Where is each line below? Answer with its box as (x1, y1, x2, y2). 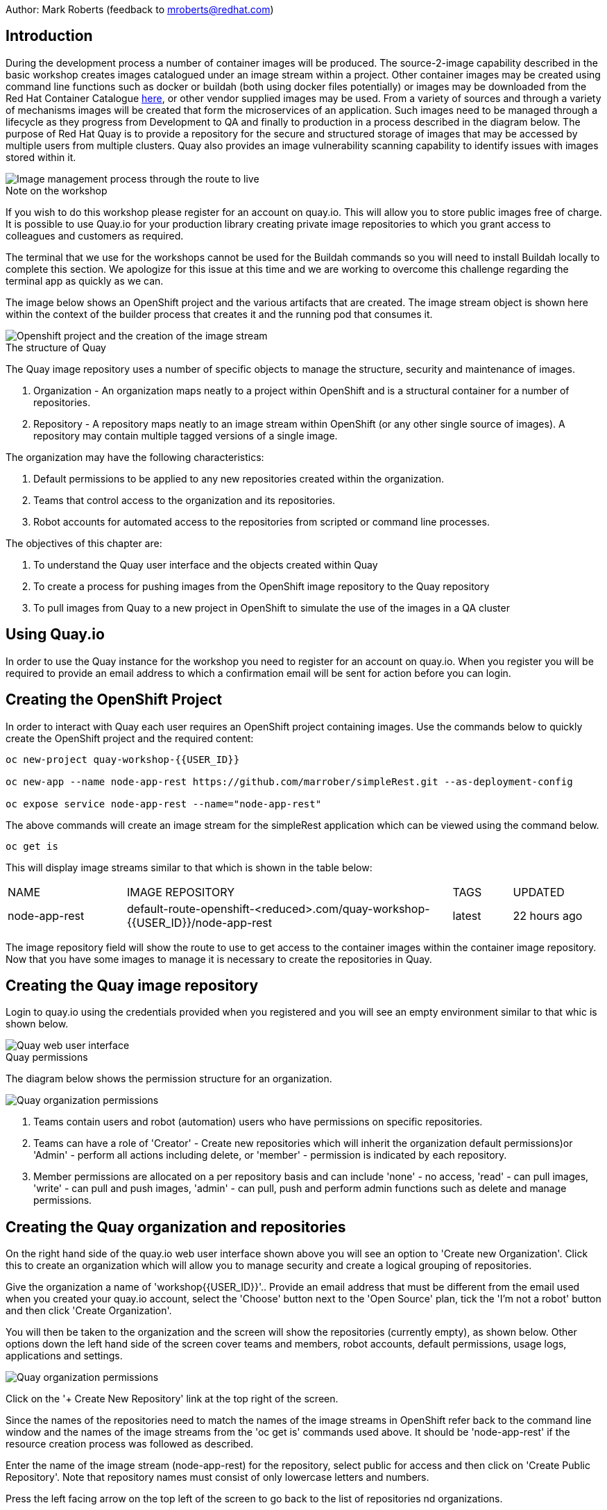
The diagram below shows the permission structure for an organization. (6, 1073, 332, 1085)
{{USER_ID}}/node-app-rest (127, 915, 273, 930)
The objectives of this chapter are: (6, 537, 162, 549)
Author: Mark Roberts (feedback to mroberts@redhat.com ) (6, 3, 274, 15)
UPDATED (513, 884, 565, 899)
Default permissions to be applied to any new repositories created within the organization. (33, 472, 444, 485)
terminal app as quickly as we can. (6, 274, 164, 287)
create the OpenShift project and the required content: (6, 732, 254, 744)
